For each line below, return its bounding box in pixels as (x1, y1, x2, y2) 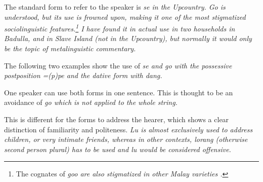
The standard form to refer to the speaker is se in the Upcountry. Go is (4, 2, 226, 12)
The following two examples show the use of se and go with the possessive (4, 60, 232, 70)
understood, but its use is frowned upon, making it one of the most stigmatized (4, 11, 246, 22)
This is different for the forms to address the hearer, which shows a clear (4, 114, 229, 124)
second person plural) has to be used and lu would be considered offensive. (4, 143, 231, 154)
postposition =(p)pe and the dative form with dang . (4, 70, 162, 81)
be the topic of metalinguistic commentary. (4, 43, 136, 54)
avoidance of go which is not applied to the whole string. (4, 97, 178, 107)
